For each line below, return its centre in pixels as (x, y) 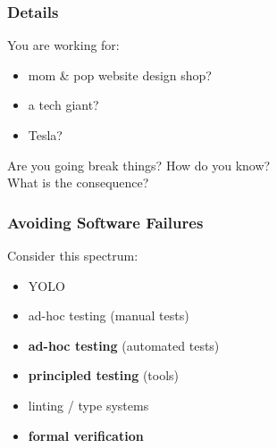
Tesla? (45, 135)
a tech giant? (63, 105)
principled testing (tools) (104, 375)
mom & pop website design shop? (120, 75)
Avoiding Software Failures (105, 222)
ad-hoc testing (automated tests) (124, 345)
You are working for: (63, 45)
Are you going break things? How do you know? (139, 165)
